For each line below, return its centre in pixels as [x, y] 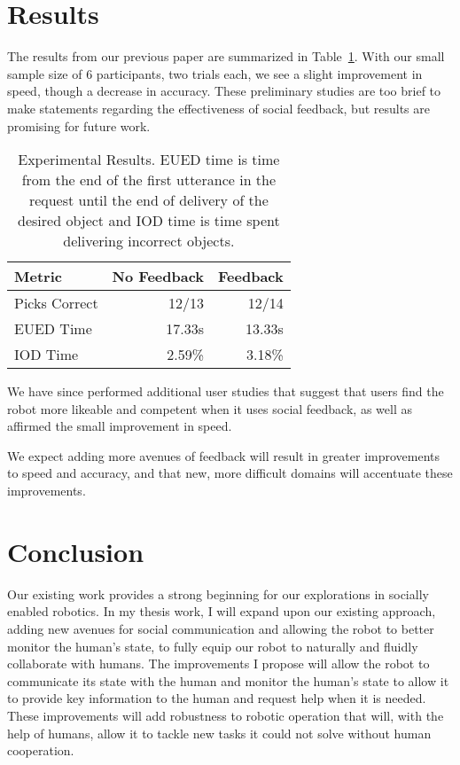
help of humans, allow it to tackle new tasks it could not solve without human [219, 733]
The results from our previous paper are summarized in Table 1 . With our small [226, 56]
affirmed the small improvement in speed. [120, 426]
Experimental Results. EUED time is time [149, 160]
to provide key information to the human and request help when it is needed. [217, 698]
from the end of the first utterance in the [149, 180]
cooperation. [41, 750]
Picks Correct [56, 303]
